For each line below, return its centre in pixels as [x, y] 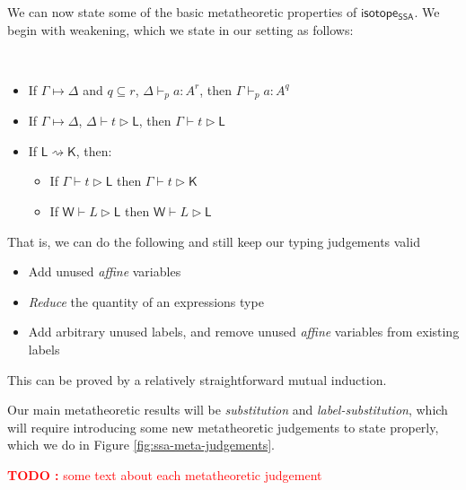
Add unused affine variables [105, 271]
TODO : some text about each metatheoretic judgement [165, 474]
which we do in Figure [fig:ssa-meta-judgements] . [141, 445]
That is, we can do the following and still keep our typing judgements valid [214, 241]
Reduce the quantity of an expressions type [146, 301]
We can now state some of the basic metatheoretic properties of [182, 12]
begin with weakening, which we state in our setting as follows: [180, 29]
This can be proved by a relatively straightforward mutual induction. [197, 379]
